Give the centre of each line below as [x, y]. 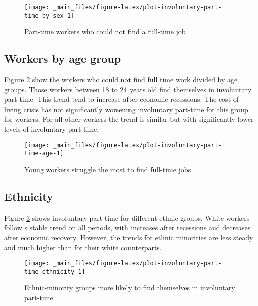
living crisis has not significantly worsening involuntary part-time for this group [126, 109]
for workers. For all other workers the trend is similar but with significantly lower [129, 119]
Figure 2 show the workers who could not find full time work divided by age [121, 80]
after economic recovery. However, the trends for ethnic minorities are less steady [129, 237]
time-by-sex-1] [49, 15]
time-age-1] [44, 154]
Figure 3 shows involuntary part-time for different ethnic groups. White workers [127, 217]
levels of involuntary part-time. [52, 129]
